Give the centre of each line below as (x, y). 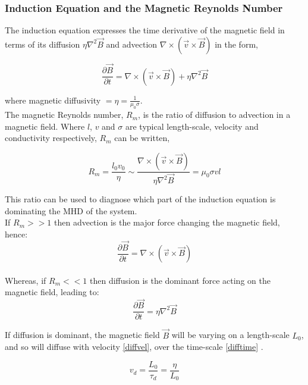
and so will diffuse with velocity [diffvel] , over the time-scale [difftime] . (134, 347)
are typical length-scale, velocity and (192, 126)
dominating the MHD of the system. (71, 210)
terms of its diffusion (43, 44)
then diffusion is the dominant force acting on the (180, 280)
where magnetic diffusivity (53, 100)
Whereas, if (26, 280)
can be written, (142, 138)
